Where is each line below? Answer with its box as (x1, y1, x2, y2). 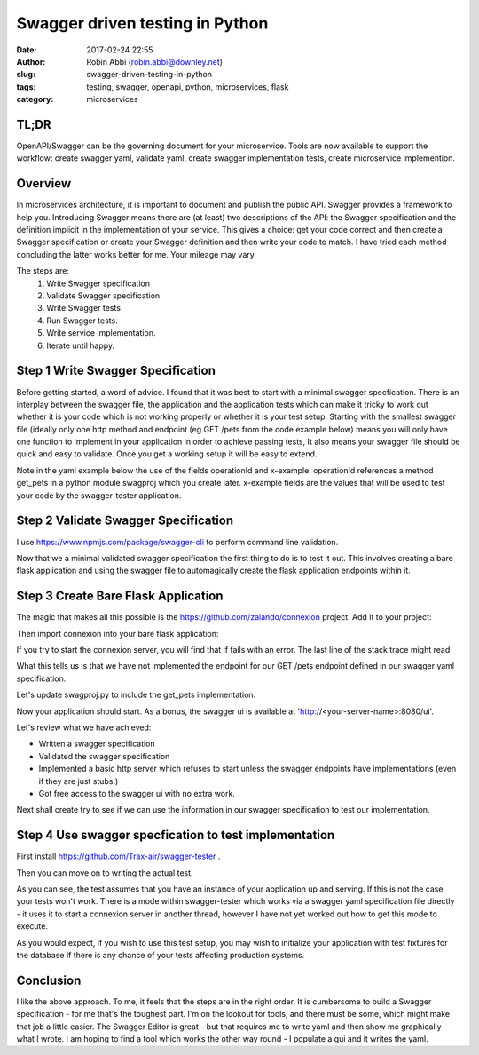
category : (16, 94, 54, 105)
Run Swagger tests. (46, 315, 119, 326)
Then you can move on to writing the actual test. (16, 867, 194, 878)
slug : (16, 69, 35, 80)
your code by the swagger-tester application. (16, 489, 182, 501)
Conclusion (16, 972, 82, 988)
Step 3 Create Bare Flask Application (16, 589, 224, 604)
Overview (16, 176, 72, 191)
